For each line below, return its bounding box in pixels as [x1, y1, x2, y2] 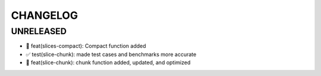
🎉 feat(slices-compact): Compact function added [26, 42, 146, 49]
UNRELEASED [11, 26, 67, 37]
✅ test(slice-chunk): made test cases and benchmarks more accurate [26, 51, 197, 58]
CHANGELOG [11, 9, 78, 22]
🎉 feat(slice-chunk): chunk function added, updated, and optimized [26, 59, 191, 66]
